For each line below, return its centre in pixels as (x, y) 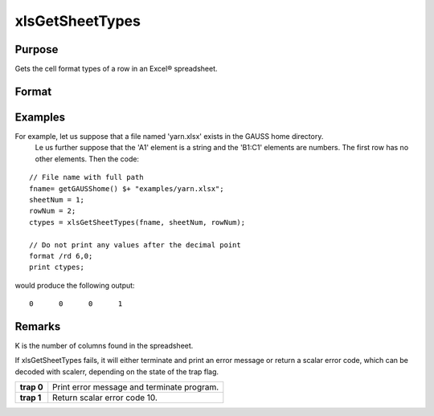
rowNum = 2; (53, 211)
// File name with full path (86, 177)
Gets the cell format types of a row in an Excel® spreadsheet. (116, 69)
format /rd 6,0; (61, 256)
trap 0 (31, 387)
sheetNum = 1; (57, 200)
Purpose (37, 49)
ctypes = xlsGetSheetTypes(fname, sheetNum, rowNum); (137, 222)
